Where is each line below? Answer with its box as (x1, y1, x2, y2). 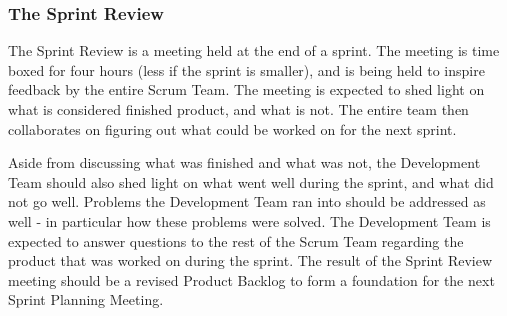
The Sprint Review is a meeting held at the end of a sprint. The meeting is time (8, 40, 500, 61)
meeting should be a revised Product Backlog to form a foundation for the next (8, 269, 495, 290)
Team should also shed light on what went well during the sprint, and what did (8, 171, 494, 192)
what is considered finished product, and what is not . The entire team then (8, 99, 469, 119)
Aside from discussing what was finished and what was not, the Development (8, 152, 481, 173)
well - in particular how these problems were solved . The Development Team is (8, 210, 491, 231)
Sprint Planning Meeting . (8, 289, 164, 310)
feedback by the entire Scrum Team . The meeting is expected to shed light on (8, 79, 485, 100)
